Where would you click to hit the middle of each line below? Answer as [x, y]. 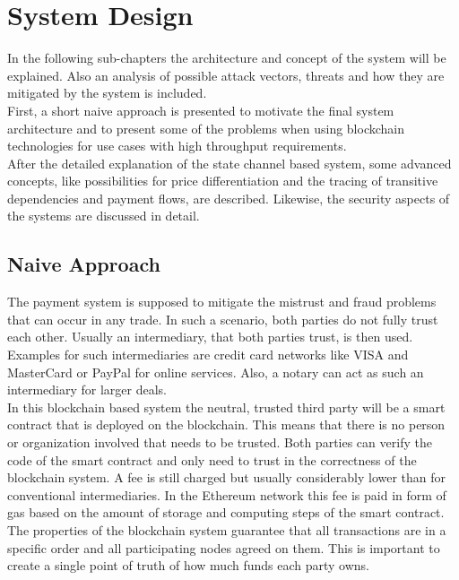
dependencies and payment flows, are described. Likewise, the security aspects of [229, 198]
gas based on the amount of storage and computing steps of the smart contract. [226, 512]
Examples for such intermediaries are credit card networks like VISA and [208, 355]
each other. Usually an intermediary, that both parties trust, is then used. [210, 337]
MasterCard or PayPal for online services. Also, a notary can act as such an [216, 372]
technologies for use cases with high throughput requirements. [177, 146]
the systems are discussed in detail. [104, 216]
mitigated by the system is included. [107, 93]
